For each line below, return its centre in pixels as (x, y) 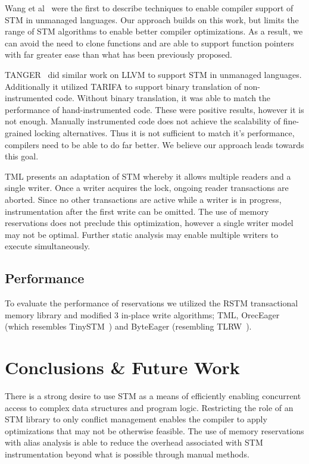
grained (18, 132)
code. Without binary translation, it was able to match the (163, 98)
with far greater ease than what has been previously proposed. (119, 54)
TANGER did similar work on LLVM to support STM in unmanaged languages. (153, 74)
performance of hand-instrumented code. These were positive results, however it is (154, 109)
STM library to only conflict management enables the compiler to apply (136, 419)
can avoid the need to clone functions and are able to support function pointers (149, 43)
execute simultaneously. (48, 246)
